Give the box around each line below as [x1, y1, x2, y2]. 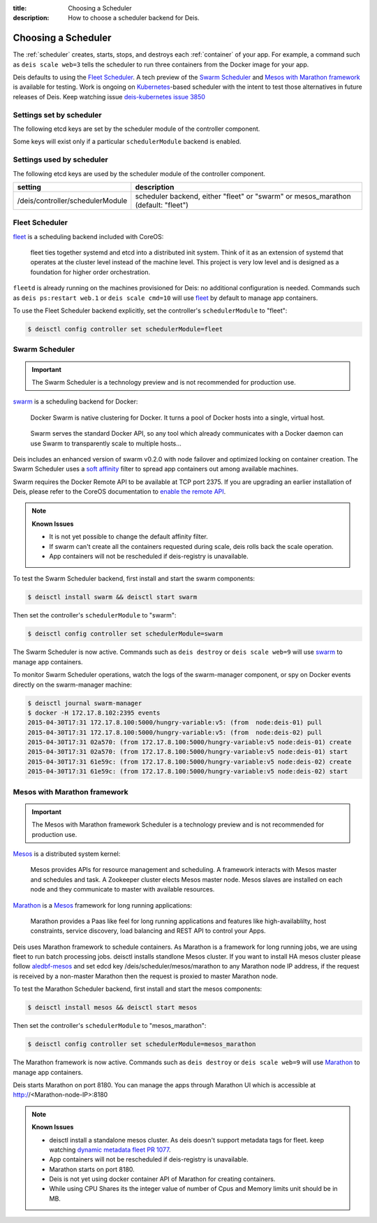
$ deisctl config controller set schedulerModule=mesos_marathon [27, 1040, 256, 1048]
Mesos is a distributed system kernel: [13, 850, 121, 858]
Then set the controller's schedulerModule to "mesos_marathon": [13, 1022, 207, 1030]
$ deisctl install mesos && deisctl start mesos [27, 1003, 198, 1012]
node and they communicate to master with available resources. [30, 885, 215, 894]
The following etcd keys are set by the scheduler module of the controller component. [13, 124, 260, 133]
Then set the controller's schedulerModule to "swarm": [13, 611, 177, 620]
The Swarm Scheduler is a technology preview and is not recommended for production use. [31, 378, 296, 386]
